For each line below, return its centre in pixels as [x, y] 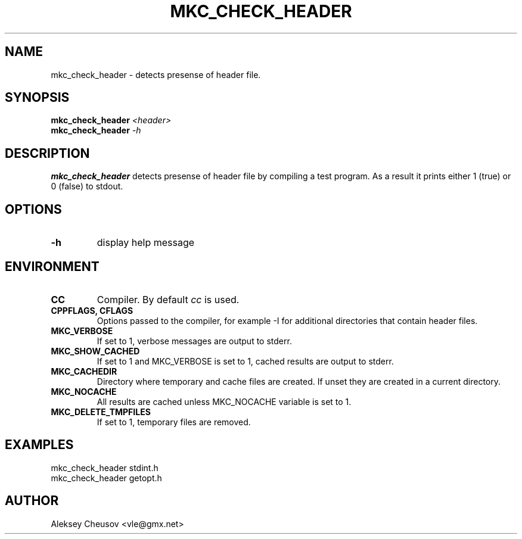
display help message [146, 243]
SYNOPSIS [37, 98]
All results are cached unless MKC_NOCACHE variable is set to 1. [224, 401]
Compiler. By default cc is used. [168, 299]
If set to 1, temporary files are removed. [174, 422]
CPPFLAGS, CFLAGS [92, 310]
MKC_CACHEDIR [84, 371]
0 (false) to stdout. [87, 186]
